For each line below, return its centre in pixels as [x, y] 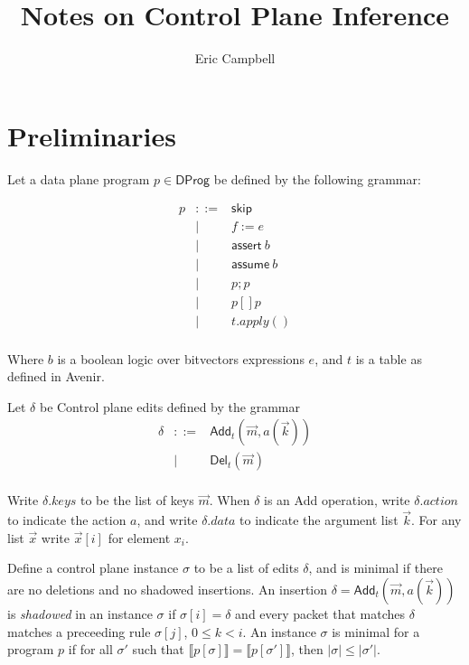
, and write [167, 520]
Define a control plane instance [93, 568]
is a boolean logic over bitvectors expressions [181, 358]
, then [307, 649]
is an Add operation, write [337, 500]
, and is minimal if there [375, 568]
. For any [436, 520]
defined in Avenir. [56, 376]
